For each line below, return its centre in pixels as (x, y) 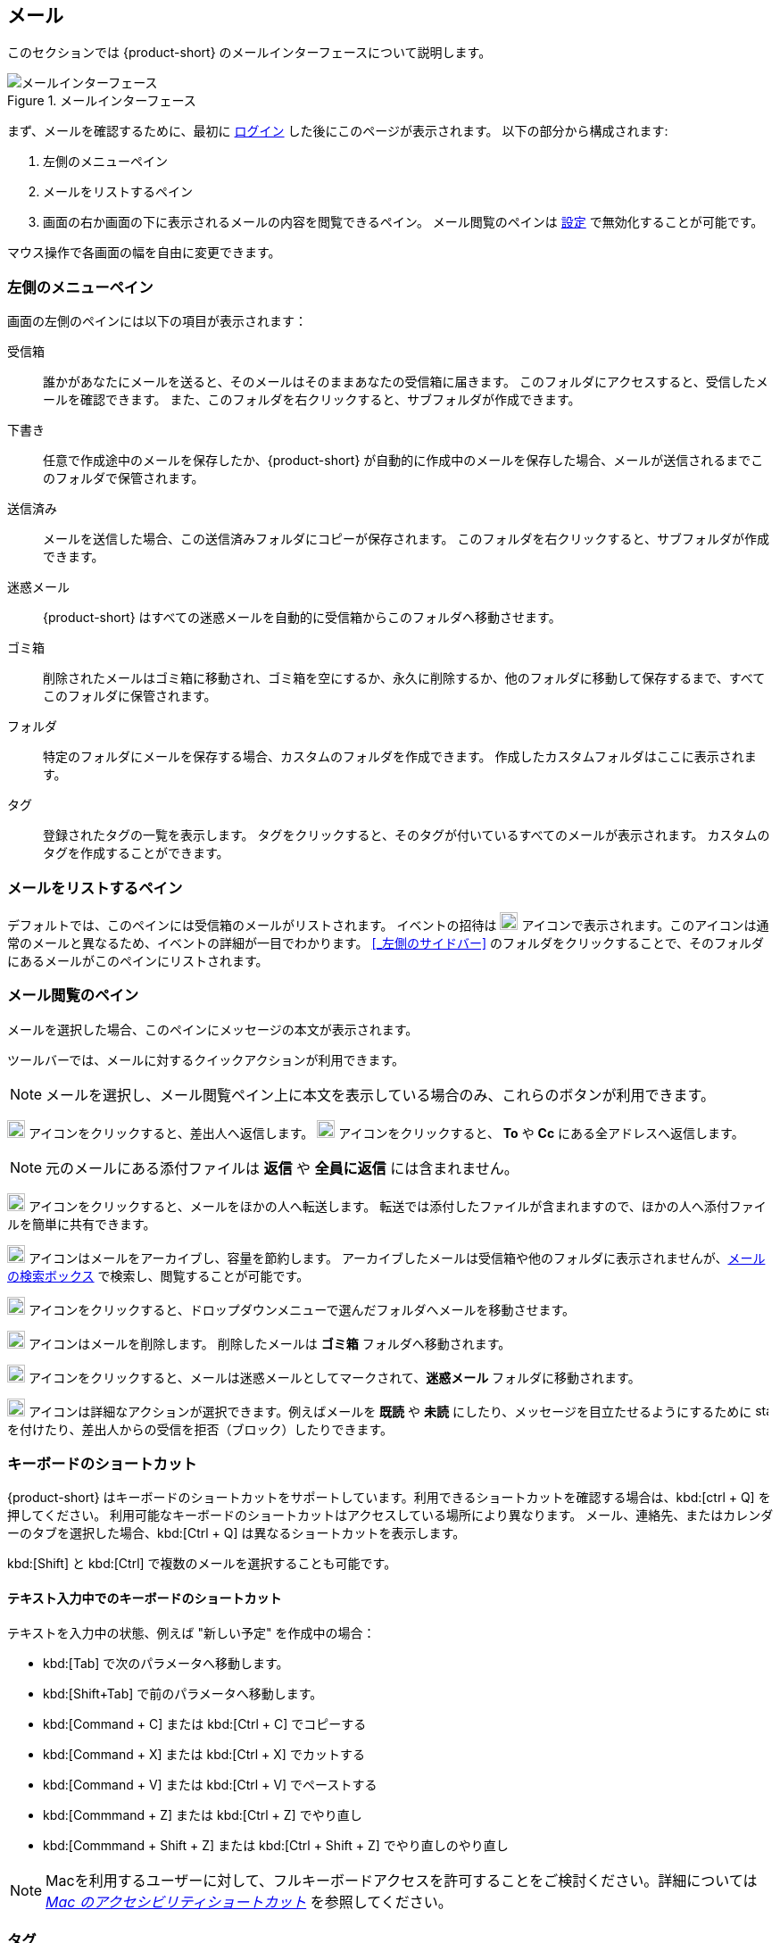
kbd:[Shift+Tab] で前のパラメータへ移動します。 (183, 1693)
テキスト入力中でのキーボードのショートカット (145, 1598)
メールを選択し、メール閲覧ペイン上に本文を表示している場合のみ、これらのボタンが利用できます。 (380, 1095)
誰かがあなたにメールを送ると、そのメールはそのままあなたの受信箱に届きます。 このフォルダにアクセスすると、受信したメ (406, 382)
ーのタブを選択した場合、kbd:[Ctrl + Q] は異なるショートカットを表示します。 (236, 1533)
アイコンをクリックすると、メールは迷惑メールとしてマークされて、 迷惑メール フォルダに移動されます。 (334, 1377)
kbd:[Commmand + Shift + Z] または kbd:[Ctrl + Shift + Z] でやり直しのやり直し (276, 1845)
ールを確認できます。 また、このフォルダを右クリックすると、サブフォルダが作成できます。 (312, 400)
